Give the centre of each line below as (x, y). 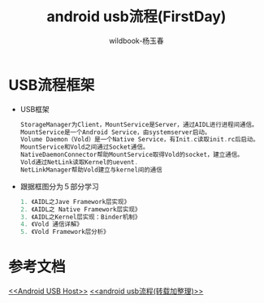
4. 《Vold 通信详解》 (51, 224)
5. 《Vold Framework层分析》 (65, 232)
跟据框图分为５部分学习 (59, 186)
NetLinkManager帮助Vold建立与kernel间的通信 (91, 170)
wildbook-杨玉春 (136, 41)
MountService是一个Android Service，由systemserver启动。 (115, 132)
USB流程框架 (52, 85)
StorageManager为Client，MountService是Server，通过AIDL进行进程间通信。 (139, 124)
